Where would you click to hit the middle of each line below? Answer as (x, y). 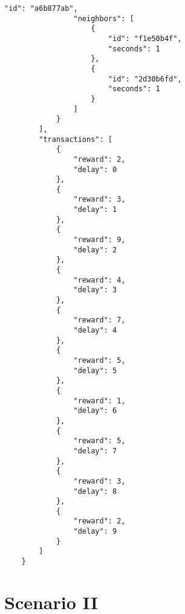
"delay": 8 (95, 491)
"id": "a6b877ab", (41, 8)
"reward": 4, (99, 280)
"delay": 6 (95, 411)
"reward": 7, (99, 320)
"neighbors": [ (104, 18)
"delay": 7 (95, 451)
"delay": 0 (95, 169)
